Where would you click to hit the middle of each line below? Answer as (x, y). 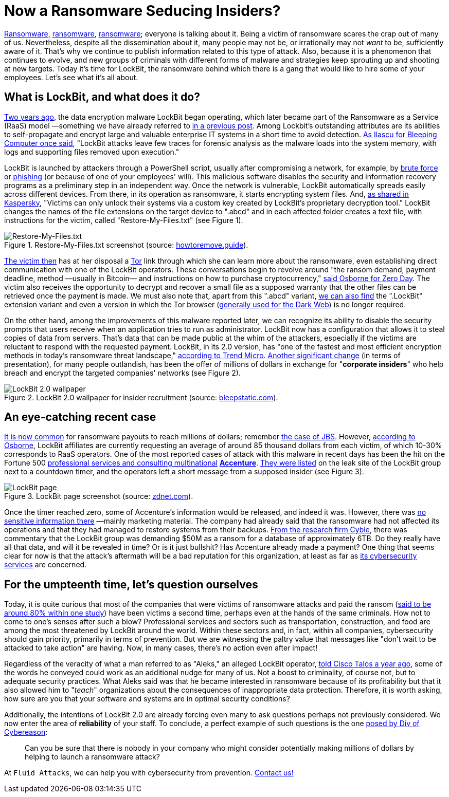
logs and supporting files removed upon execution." (92, 152)
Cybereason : (26, 732)
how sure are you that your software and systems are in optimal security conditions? (147, 699)
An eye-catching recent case (80, 417)
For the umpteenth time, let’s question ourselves (131, 584)
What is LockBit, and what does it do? (102, 97)
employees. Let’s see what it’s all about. (71, 77)
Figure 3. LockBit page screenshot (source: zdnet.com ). (99, 496)
